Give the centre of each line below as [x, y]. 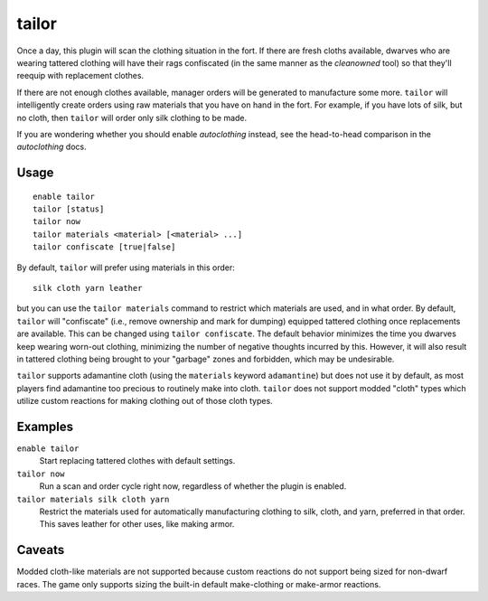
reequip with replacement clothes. [80, 76]
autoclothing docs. [52, 147]
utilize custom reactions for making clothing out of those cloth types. [145, 401]
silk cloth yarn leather [88, 288]
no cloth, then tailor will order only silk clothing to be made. [132, 117]
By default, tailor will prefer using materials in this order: [126, 268]
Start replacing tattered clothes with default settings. [137, 461]
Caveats [41, 550]
